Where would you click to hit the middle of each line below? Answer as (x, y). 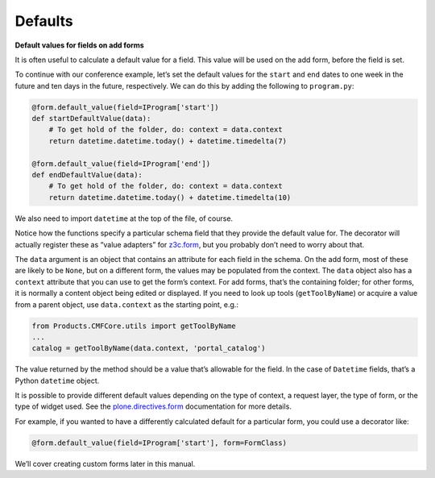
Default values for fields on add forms (79, 45)
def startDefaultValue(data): (91, 118)
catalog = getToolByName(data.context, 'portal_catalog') (149, 348)
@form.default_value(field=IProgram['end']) (121, 164)
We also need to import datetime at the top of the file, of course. (124, 218)
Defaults (44, 21)
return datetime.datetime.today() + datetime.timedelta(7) (168, 141)
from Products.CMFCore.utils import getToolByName (134, 326)
